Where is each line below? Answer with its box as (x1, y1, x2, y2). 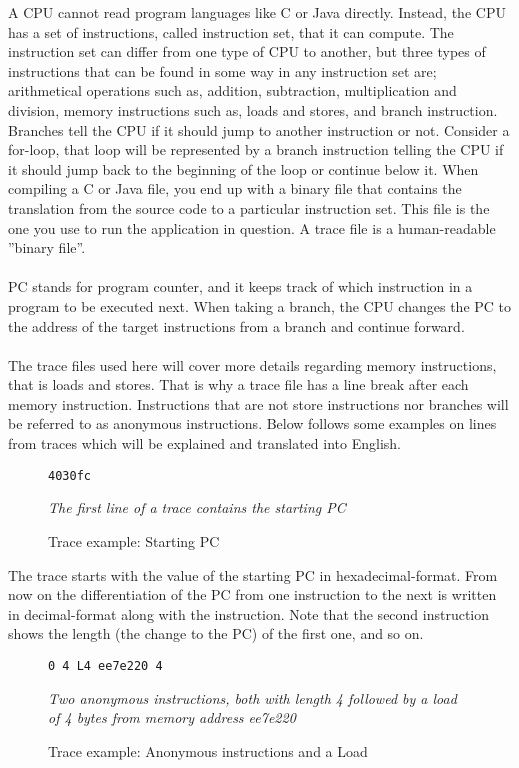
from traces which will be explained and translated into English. (8, 433, 401, 454)
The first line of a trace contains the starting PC (48, 497, 346, 518)
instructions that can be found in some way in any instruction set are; (8, 60, 437, 81)
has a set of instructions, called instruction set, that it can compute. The (8, 21, 454, 42)
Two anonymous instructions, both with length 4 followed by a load (48, 687, 457, 708)
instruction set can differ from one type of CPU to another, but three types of (8, 41, 486, 62)
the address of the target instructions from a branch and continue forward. (8, 315, 465, 336)
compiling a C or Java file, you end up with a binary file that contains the (8, 178, 462, 199)
